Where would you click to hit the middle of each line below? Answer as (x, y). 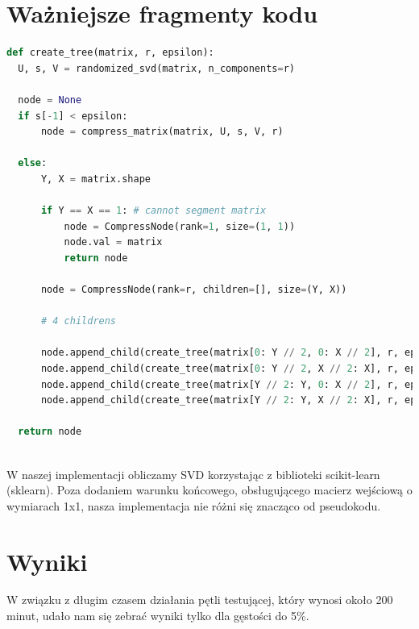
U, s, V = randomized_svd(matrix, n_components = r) (156, 68)
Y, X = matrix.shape (95, 179)
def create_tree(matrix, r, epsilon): (110, 53)
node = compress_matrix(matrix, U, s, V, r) (162, 132)
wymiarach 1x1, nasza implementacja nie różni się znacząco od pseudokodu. (194, 505)
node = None (50, 100)
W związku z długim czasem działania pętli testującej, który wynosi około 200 (200, 600)
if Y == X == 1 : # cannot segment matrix (153, 211)
